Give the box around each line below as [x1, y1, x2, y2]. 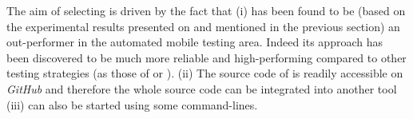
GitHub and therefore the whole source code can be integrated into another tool [6, 80, 397, 97]
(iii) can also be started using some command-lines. [6, 96, 258, 113]
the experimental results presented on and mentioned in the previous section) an [6, 18, 400, 34]
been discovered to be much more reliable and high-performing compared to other [6, 49, 407, 65]
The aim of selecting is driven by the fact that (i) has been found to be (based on [6, 2, 406, 18]
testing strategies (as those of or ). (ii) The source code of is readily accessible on [6, 65, 403, 81]
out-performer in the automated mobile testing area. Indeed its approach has [6, 34, 383, 50]
